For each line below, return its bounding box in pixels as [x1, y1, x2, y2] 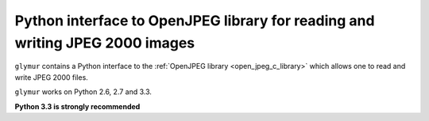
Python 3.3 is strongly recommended [14, 101, 141, 111]
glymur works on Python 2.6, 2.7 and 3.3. [14, 87, 153, 96]
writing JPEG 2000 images [14, 34, 195, 51]
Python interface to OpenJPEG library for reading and [14, 12, 375, 29]
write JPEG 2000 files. [14, 72, 89, 82]
